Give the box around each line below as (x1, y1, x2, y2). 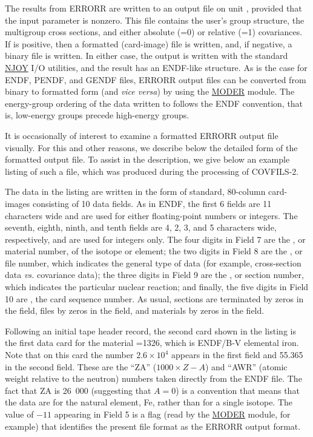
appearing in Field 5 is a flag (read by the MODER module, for (54, 408, 291, 420)
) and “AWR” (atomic (205, 360, 288, 373)
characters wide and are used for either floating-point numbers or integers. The (5, 209, 298, 222)
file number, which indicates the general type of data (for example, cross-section (5, 256, 301, 269)
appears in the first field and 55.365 (171, 348, 303, 361)
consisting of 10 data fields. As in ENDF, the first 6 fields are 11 (32, 197, 272, 209)
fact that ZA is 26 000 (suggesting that (5, 384, 151, 396)
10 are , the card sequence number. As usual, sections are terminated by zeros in (5, 292, 304, 305)
